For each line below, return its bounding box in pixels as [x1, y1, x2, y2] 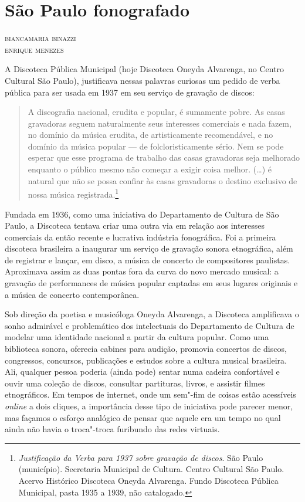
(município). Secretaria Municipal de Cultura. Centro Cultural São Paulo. [18, 463, 284, 475]
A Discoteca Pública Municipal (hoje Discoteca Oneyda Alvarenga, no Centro [5, 63, 284, 75]
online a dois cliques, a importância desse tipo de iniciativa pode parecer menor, [5, 400, 293, 412]
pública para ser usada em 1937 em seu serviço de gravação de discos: [5, 86, 255, 98]
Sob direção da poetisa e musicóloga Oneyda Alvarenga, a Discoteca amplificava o [5, 308, 299, 320]
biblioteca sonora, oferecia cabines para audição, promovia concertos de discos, [5, 342, 287, 355]
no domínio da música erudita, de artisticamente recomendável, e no [28, 128, 273, 141]
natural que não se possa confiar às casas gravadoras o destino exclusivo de [28, 174, 297, 186]
